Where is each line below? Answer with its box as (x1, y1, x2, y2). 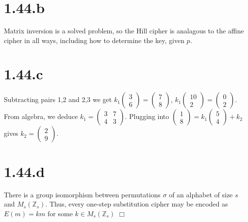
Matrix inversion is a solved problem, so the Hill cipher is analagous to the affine (4, 26, 244, 36)
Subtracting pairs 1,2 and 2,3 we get (4, 94, 112, 104)
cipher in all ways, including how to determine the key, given (4, 35, 184, 45)
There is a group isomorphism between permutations (4, 189, 161, 199)
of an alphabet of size (169, 189, 233, 199)
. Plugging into (125, 111, 169, 121)
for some (48, 208, 73, 218)
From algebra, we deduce (4, 111, 78, 121)
